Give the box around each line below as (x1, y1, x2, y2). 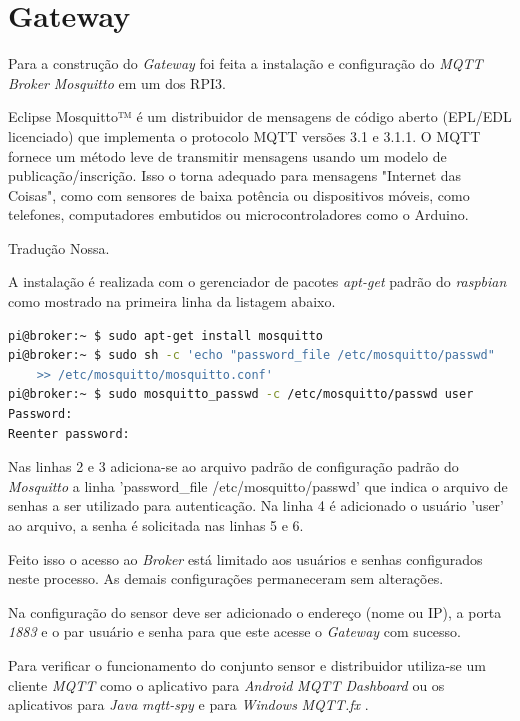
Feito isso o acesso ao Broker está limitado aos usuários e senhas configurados (8, 548, 483, 569)
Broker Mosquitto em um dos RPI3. (8, 72, 226, 93)
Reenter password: (8, 426, 130, 441)
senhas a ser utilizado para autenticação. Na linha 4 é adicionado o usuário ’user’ (8, 495, 504, 516)
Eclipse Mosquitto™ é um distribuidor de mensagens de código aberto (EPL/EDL (8, 106, 512, 127)
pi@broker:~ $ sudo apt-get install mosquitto (8, 328, 323, 343)
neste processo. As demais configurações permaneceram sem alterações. (8, 568, 444, 589)
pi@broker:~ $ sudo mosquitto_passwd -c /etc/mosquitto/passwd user (8, 387, 474, 402)
